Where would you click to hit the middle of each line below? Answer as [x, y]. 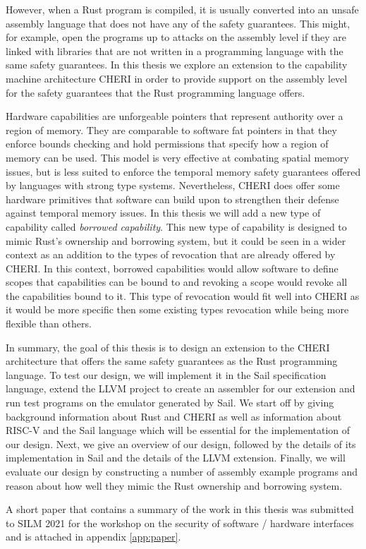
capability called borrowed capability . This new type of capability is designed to [176, 226]
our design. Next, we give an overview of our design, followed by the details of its [181, 444]
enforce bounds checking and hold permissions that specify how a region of [167, 144]
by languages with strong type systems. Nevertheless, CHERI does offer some [173, 185]
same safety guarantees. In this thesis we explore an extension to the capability [177, 65]
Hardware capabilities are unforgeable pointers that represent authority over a [175, 116]
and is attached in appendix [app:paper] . [93, 537]
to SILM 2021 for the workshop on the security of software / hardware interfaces [180, 523]
